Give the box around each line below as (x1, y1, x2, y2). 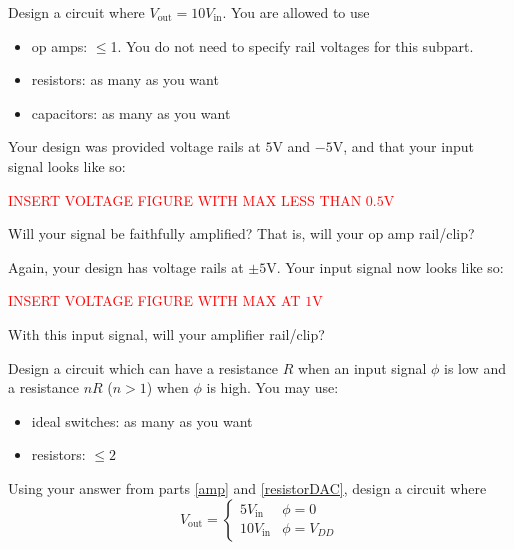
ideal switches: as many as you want (31, 410, 253, 431)
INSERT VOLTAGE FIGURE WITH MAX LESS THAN (8, 189, 362, 210)
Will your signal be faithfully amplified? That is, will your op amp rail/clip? (8, 223, 475, 244)
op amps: (31, 35, 88, 56)
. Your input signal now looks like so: (276, 256, 504, 277)
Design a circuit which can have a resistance (8, 357, 278, 378)
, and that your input (343, 136, 474, 157)
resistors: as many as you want (31, 69, 219, 90)
